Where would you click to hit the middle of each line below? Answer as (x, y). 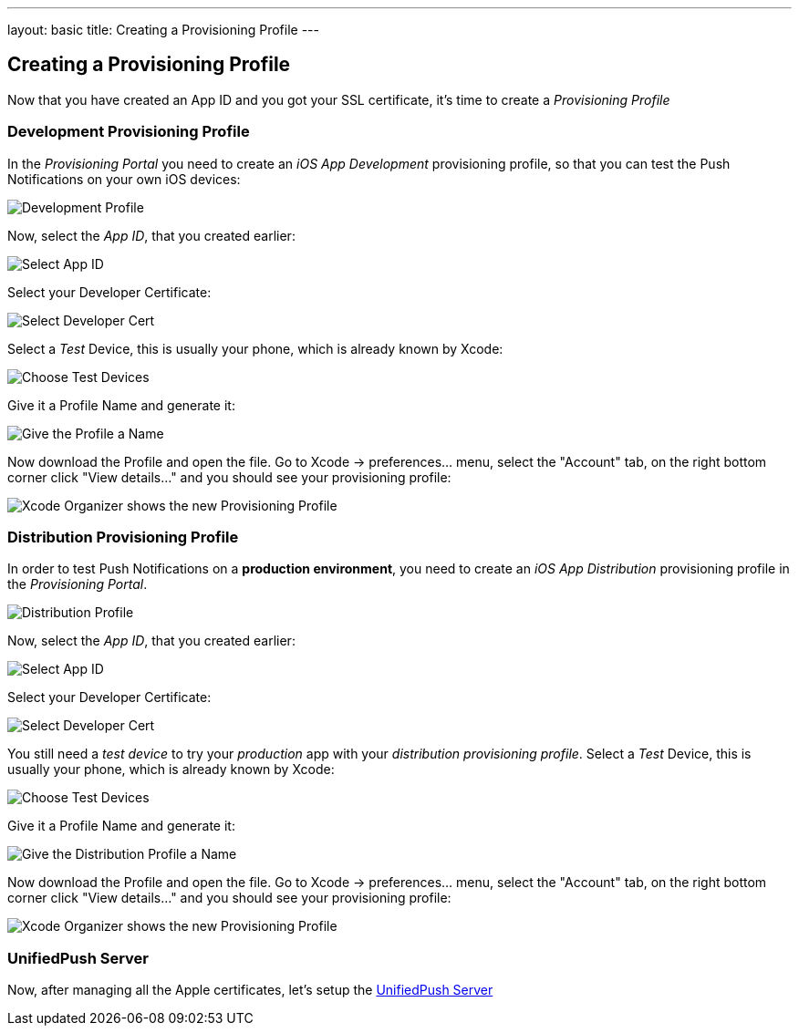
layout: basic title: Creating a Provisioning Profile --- (163, 30)
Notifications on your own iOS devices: (124, 179)
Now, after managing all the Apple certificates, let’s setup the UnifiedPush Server (250, 990)
